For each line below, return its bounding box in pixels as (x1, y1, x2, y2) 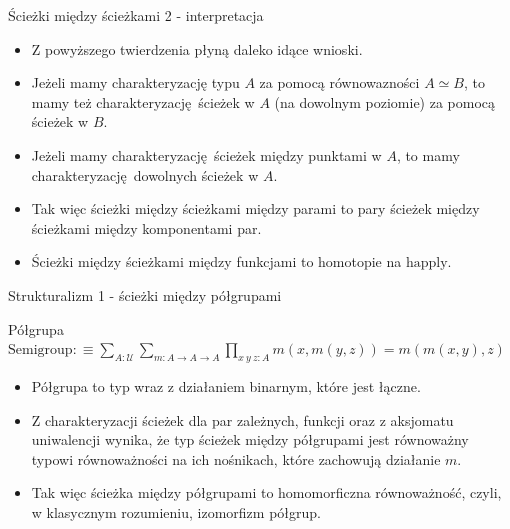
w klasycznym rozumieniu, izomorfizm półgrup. (31, 501, 321, 522)
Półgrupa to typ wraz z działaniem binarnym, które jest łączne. (31, 375, 421, 396)
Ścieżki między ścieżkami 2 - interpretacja (8, 5, 264, 25)
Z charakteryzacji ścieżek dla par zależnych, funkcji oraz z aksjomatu (31, 409, 454, 430)
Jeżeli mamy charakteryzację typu (31, 72, 240, 93)
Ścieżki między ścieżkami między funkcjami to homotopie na (31, 251, 402, 272)
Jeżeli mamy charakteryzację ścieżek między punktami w (31, 144, 382, 165)
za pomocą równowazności (259, 72, 420, 93)
